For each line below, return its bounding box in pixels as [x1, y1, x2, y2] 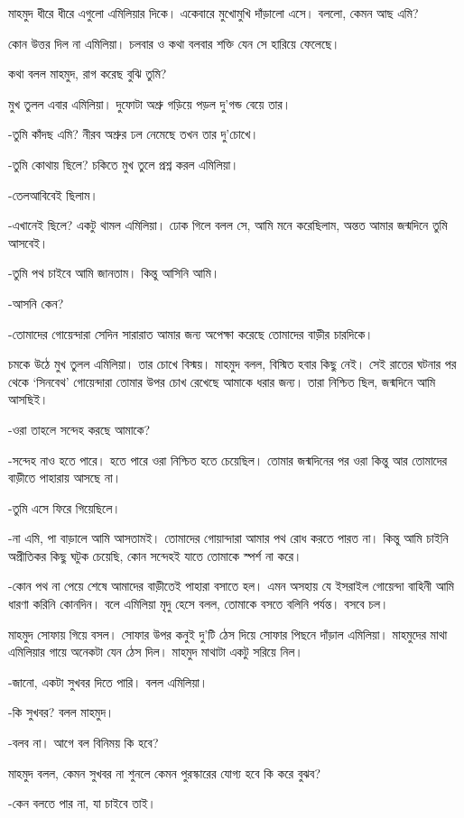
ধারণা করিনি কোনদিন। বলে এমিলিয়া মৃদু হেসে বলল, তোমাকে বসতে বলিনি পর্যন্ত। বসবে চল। [8, 594, 389, 613]
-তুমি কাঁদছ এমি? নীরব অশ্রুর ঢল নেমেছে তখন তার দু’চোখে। [8, 124, 259, 143]
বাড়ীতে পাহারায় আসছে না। [8, 468, 122, 487]
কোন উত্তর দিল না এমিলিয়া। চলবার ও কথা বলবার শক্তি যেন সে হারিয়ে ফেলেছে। [8, 33, 340, 52]
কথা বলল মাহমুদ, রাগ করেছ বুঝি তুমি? [8, 64, 167, 83]
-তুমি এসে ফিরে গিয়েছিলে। [8, 498, 121, 517]
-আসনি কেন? [8, 293, 64, 312]
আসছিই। [8, 390, 49, 409]
